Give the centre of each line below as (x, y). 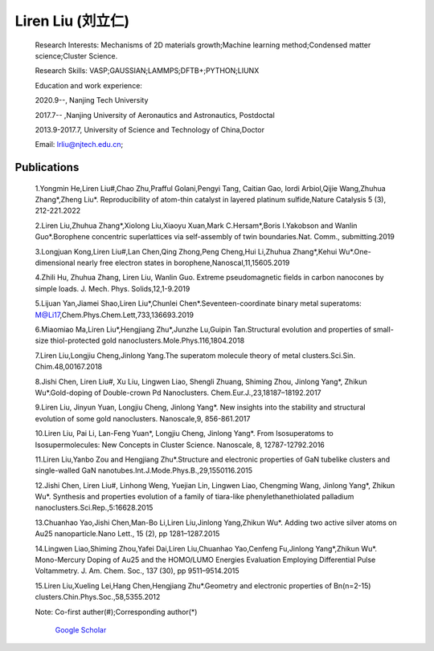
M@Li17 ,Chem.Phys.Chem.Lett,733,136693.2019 (115, 315)
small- (383, 329)
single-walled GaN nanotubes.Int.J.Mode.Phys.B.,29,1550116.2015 (144, 470)
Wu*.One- (355, 251)
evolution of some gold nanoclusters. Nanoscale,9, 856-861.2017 (143, 418)
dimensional (55, 263)
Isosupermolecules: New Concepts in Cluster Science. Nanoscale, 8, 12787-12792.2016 (180, 445)
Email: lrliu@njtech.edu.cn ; (79, 144)
